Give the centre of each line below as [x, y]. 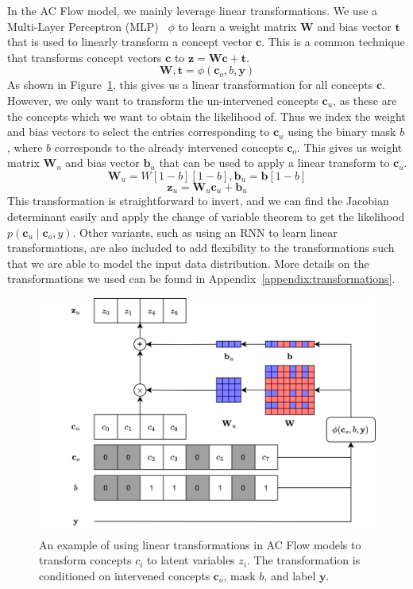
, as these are [365, 100]
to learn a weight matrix [237, 26]
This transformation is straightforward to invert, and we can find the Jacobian [198, 201]
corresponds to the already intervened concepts [169, 147]
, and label [290, 575]
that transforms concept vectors [85, 57]
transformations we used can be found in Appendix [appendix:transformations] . [201, 279]
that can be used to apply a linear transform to [274, 163]
